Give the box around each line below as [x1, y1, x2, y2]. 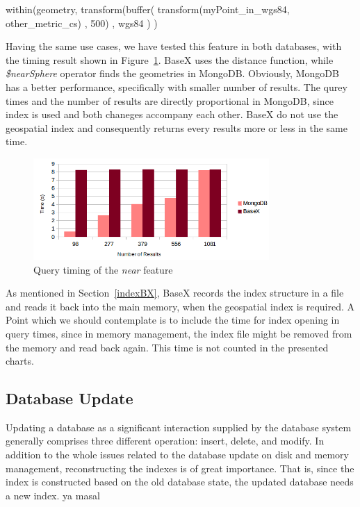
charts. [6, 354, 34, 368]
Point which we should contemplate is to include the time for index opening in [6, 313, 340, 327]
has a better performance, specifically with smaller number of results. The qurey [6, 79, 347, 94]
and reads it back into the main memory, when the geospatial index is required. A [6, 299, 355, 313]
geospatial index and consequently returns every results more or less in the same [6, 120, 347, 135]
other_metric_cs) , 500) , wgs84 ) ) [6, 15, 158, 30]
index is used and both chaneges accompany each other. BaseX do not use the [6, 107, 338, 122]
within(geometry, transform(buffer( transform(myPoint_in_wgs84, [6, 2, 290, 16]
